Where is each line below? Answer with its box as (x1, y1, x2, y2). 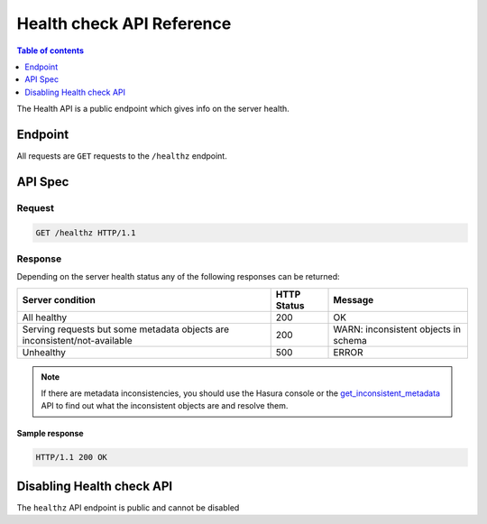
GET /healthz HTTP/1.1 (35, 227, 136, 238)
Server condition (22, 293, 96, 306)
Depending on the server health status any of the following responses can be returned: (16, 271, 340, 282)
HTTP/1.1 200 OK (35, 452, 108, 463)
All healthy (22, 311, 68, 324)
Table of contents (16, 45, 85, 56)
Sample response (16, 428, 85, 439)
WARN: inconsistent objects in (333, 323, 462, 336)
